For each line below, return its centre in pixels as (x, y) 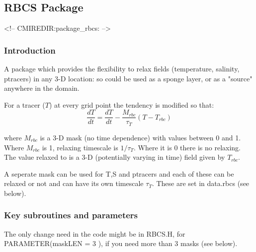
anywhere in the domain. (42, 88)
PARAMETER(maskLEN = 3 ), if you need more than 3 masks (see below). (121, 243)
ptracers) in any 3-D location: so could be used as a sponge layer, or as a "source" (128, 78)
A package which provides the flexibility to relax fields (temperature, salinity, (122, 69)
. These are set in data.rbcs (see (201, 183)
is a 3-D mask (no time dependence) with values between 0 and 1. (140, 137)
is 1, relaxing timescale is (80, 147)
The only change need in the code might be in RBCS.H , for (95, 233)
